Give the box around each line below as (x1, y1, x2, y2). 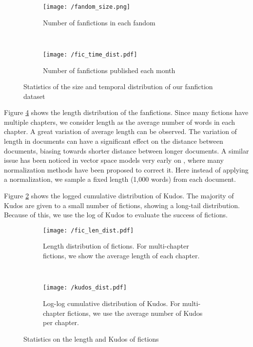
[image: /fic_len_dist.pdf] (43, 227, 134, 234)
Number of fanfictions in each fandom (43, 17, 156, 27)
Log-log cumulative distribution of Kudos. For (43, 298, 180, 308)
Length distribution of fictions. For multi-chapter (43, 241, 189, 251)
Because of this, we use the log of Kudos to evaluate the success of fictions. (4, 210, 228, 220)
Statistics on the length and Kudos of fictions (23, 333, 159, 344)
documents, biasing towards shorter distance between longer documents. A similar (4, 145, 249, 155)
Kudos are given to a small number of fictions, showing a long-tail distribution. (4, 200, 240, 210)
